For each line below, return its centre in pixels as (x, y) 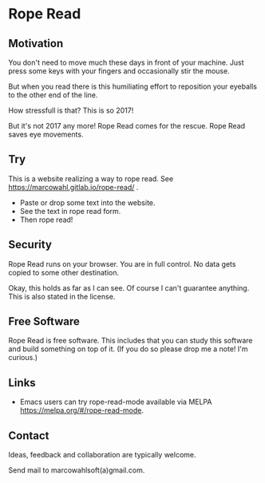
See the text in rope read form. (70, 211)
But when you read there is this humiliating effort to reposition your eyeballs (133, 86)
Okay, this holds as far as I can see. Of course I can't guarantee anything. (129, 287)
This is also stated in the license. (62, 296)
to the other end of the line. (53, 95)
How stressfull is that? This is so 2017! (71, 110)
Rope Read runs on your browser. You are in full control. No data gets (122, 263)
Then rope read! (46, 220)
